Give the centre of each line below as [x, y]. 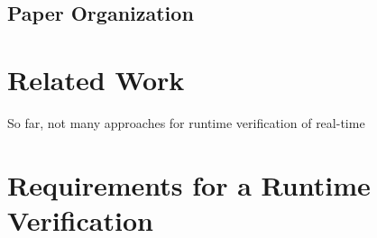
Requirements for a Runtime [189, 184]
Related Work [96, 79]
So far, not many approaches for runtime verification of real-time [186, 122]
